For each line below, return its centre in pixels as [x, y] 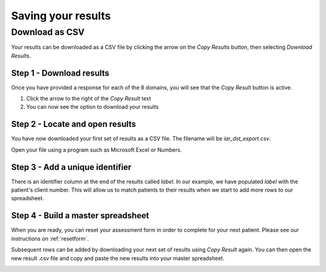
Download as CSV [48, 32]
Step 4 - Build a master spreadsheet [80, 215]
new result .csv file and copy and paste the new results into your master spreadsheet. [118, 258]
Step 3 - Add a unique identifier [71, 167]
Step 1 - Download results [60, 73]
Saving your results [61, 16]
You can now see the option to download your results [93, 107]
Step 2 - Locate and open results [74, 124]
